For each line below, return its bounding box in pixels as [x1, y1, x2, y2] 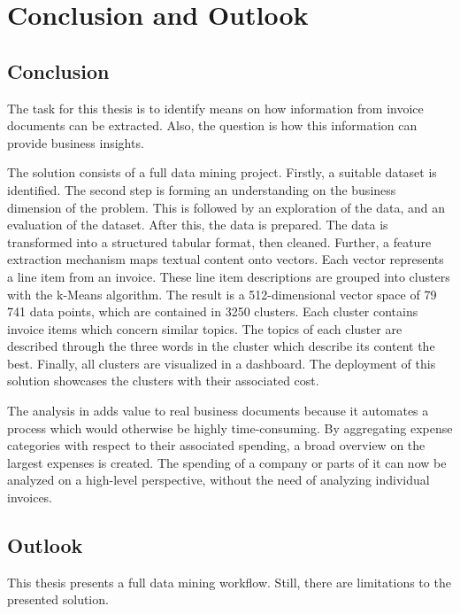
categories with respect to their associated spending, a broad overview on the [7, 436, 425, 455]
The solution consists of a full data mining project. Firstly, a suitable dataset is [7, 163, 437, 182]
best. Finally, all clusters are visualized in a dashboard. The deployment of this [7, 354, 436, 372]
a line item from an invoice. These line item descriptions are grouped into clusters [7, 267, 450, 285]
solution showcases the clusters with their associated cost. [7, 371, 319, 390]
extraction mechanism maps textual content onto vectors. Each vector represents [7, 250, 444, 268]
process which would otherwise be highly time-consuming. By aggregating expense [7, 418, 453, 437]
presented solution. [7, 590, 109, 609]
